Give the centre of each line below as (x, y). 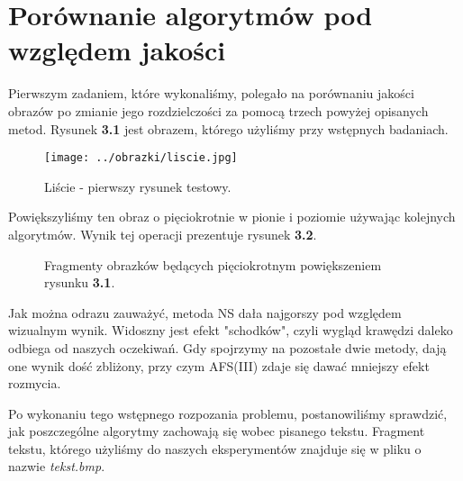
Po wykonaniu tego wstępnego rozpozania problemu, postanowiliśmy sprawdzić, (228, 413)
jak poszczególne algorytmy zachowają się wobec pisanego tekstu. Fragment (217, 431)
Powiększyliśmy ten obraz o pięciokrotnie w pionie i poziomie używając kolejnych (232, 217)
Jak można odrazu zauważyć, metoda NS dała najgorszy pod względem (205, 312)
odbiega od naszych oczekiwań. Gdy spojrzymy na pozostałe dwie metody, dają (227, 347)
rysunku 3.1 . (80, 282)
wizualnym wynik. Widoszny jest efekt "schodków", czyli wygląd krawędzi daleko (231, 330)
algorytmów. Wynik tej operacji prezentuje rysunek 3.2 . (163, 234)
